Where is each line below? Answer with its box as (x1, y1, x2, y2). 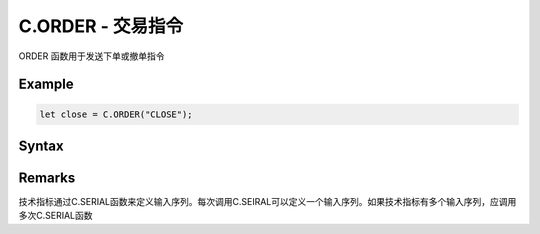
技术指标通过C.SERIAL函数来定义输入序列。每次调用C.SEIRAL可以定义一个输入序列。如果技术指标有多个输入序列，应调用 (18, 196, 517, 208)
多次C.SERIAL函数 (18, 210, 94, 222)
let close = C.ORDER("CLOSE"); (39, 108, 194, 120)
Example (18, 76, 74, 93)
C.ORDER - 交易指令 (18, 15, 184, 37)
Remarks (18, 169, 76, 186)
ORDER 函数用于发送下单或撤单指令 (18, 50, 165, 62)
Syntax (18, 137, 64, 154)
